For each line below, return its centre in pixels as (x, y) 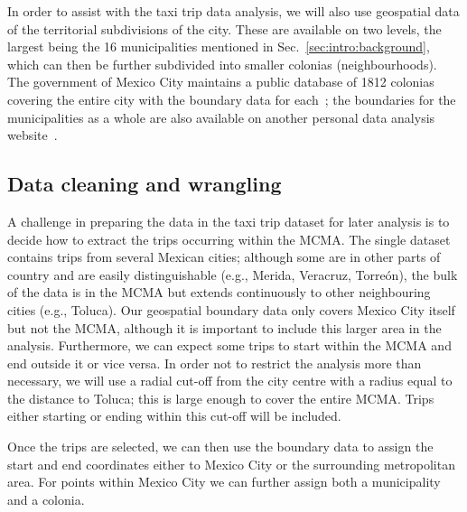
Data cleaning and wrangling (145, 184)
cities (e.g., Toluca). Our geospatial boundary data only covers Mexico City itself (231, 309)
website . (33, 135)
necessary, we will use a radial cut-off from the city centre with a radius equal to (230, 381)
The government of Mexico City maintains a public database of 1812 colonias (221, 82)
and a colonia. (46, 499)
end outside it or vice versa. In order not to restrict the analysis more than (215, 363)
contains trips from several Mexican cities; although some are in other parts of (224, 257)
